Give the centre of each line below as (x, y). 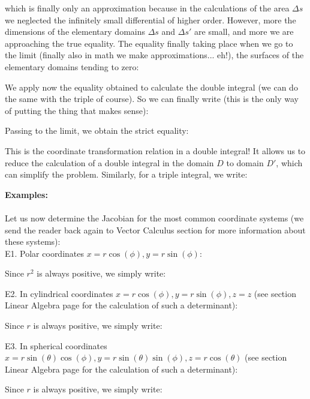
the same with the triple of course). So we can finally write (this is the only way (152, 99)
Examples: (26, 194)
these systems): (33, 241)
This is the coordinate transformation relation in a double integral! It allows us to (155, 150)
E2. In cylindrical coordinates (59, 293)
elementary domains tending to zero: (72, 66)
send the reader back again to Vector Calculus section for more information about (155, 229)
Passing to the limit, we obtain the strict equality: (97, 130)
